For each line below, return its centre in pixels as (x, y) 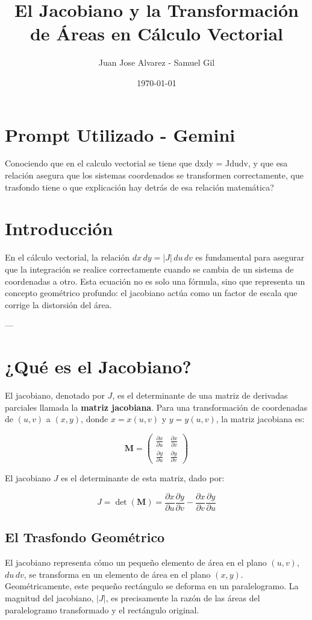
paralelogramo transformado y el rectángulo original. (102, 609)
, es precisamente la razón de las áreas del (183, 598)
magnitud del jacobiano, (49, 598)
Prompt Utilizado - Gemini (120, 134)
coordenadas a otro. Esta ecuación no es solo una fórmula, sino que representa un (155, 281)
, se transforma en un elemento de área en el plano (117, 574)
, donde (95, 419)
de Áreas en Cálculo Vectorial (157, 33)
